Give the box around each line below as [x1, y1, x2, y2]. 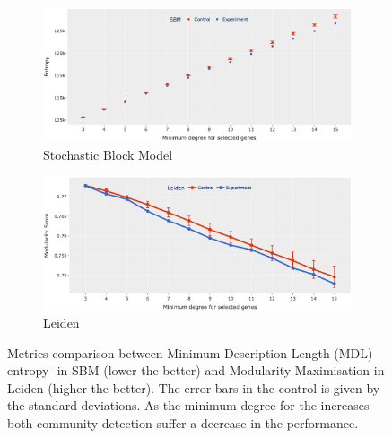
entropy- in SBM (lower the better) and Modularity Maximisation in [7, 361, 385, 380]
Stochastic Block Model [43, 145, 173, 163]
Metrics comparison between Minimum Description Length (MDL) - [7, 343, 381, 362]
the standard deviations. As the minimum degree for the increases [7, 396, 370, 415]
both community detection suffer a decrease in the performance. [7, 414, 359, 433]
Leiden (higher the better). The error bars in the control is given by [7, 378, 380, 397]
